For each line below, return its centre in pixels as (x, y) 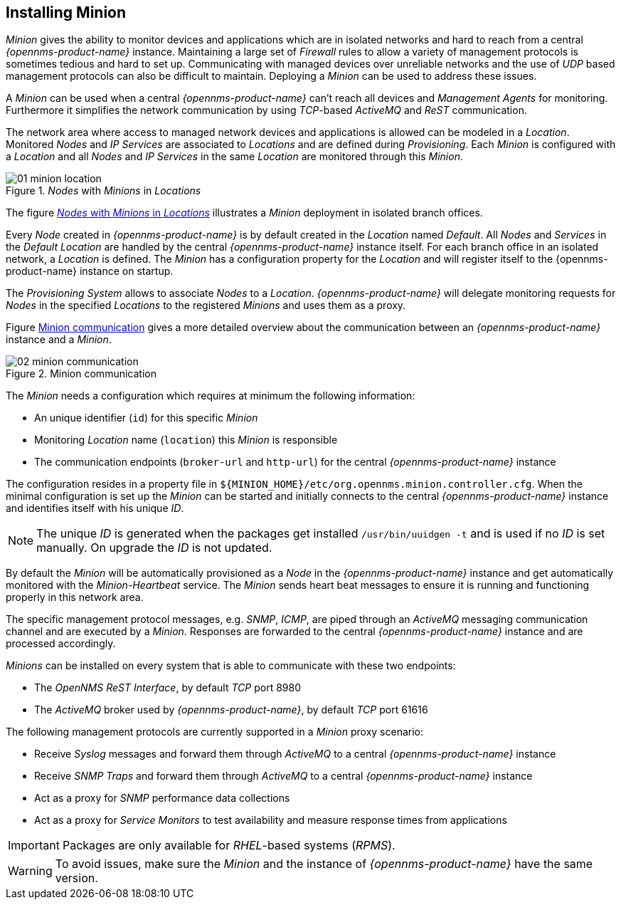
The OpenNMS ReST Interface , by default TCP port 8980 (168, 688)
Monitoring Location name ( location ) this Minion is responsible (186, 440)
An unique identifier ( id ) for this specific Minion (146, 418)
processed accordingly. (61, 644)
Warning (30, 871)
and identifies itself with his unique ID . (95, 508)
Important (34, 846)
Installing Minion (66, 12)
